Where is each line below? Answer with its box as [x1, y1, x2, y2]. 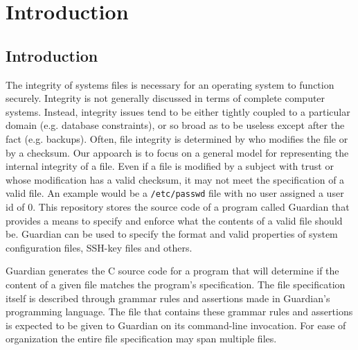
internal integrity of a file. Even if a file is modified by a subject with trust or [6, 159, 334, 173]
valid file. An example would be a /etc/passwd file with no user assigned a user [6, 186, 344, 200]
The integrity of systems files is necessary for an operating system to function [6, 77, 334, 91]
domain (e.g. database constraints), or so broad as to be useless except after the [6, 118, 345, 132]
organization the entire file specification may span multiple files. [6, 331, 277, 346]
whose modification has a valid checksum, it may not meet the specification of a [6, 172, 345, 186]
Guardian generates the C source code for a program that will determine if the [6, 263, 339, 278]
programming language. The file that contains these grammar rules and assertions [6, 304, 353, 319]
